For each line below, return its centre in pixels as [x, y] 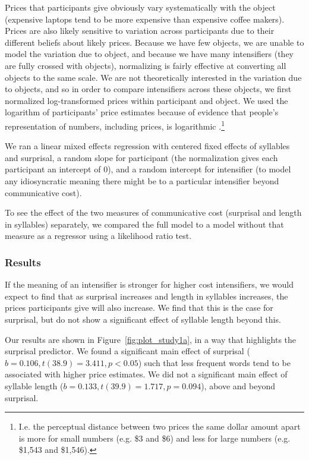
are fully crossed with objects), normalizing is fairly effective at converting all [146, 65]
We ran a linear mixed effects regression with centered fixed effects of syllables [147, 146]
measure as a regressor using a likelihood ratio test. [98, 236]
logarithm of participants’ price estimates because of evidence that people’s [142, 112]
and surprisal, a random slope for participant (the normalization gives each [141, 157]
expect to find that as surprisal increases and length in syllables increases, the [146, 296]
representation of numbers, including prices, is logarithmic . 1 [115, 125]
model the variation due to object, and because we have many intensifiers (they [149, 54]
